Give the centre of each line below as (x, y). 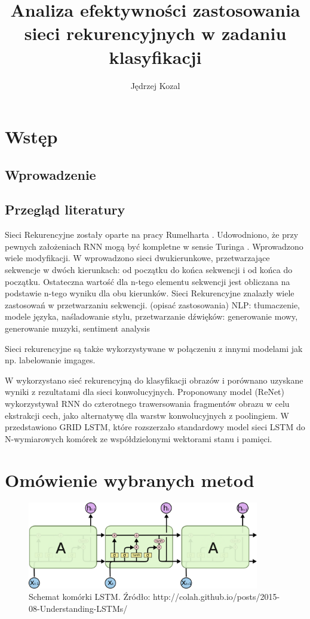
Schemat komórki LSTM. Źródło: (90, 597)
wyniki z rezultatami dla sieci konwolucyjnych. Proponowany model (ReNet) (145, 392)
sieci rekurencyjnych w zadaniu (155, 33)
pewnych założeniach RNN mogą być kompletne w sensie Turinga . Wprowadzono (154, 246)
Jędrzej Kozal (155, 85)
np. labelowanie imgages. (50, 360)
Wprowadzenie (50, 174)
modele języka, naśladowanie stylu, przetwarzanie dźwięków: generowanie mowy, (151, 316)
